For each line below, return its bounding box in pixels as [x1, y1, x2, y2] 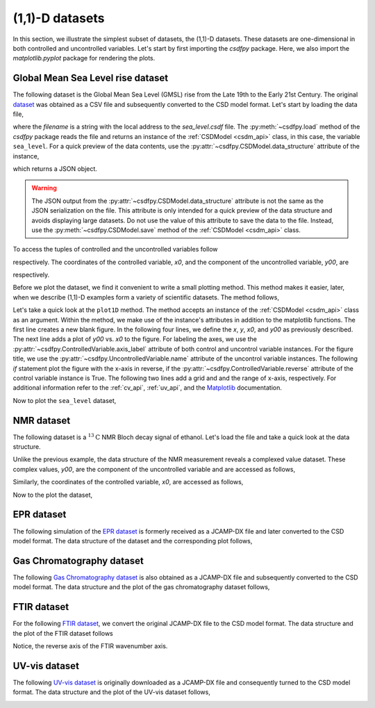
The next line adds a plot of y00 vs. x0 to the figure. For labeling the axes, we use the [12, 335, 257, 343]
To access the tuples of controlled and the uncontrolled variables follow [12, 245, 218, 254]
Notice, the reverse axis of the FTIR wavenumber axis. [12, 641, 168, 650]
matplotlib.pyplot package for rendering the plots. [12, 54, 156, 63]
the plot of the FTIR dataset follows [12, 629, 114, 637]
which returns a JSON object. [12, 164, 97, 173]
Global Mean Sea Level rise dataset [12, 72, 169, 84]
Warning [31, 184, 57, 192]
